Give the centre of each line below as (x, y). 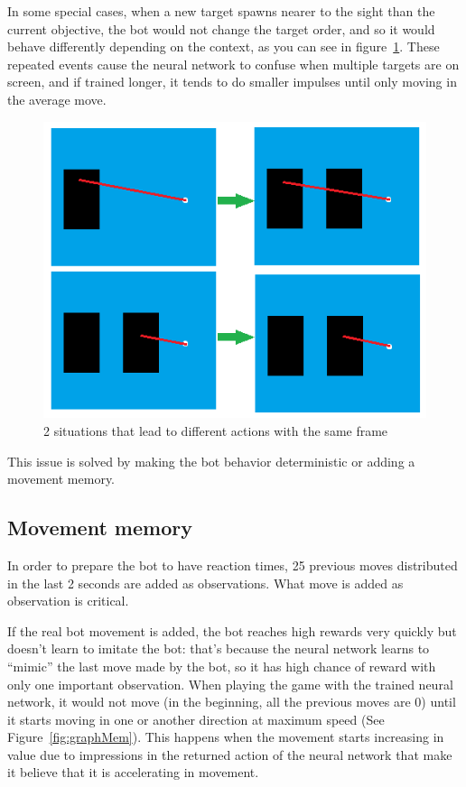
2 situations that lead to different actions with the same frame (216, 430)
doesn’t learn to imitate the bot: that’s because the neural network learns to (219, 648)
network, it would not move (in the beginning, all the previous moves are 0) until (232, 702)
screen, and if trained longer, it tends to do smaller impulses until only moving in (232, 82)
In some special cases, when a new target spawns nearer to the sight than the (221, 11)
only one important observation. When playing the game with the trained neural (230, 684)
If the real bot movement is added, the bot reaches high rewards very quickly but (232, 630)
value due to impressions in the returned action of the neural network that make (230, 754)
